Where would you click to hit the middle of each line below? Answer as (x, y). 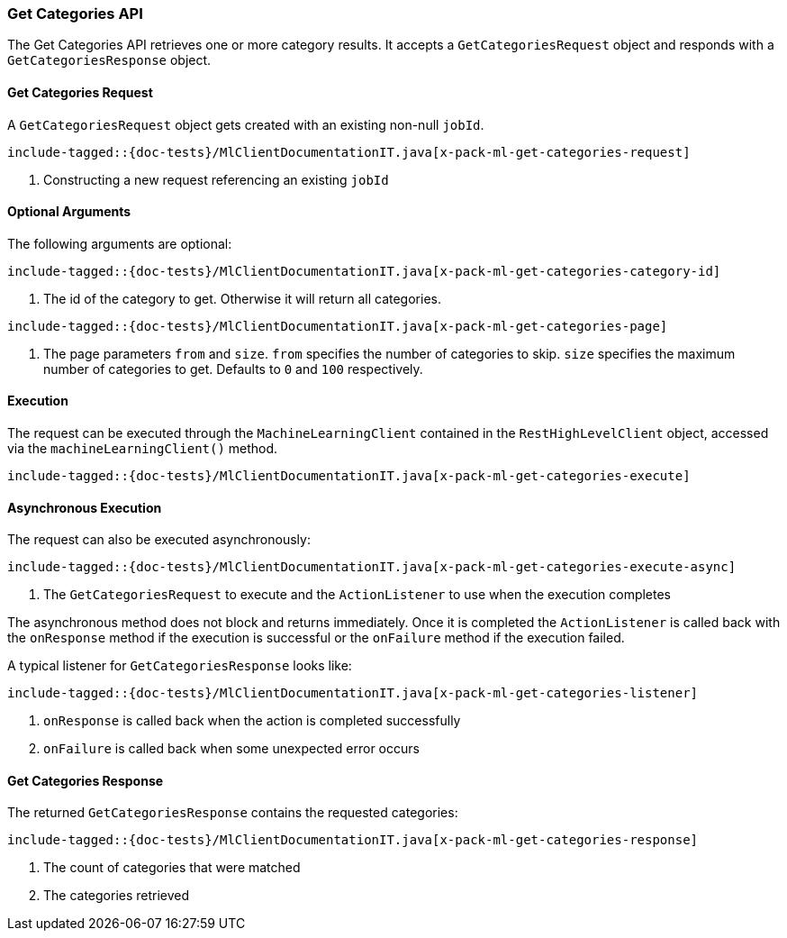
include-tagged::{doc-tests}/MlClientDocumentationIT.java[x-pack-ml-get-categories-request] (349, 152)
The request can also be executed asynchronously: (159, 540)
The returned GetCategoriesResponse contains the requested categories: (233, 813)
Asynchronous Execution (85, 507)
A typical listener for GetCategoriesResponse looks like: (180, 666)
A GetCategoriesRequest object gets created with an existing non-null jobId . (246, 124)
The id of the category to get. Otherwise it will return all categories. (242, 298)
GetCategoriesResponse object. (109, 60)
